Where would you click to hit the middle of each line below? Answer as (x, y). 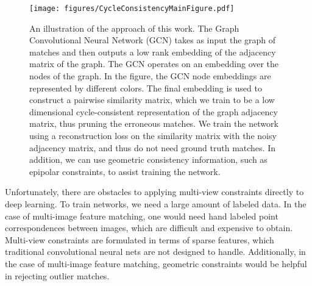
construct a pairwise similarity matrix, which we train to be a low (152, 100)
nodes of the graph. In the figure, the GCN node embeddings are (150, 76)
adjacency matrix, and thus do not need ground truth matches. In (152, 147)
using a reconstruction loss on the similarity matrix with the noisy (153, 135)
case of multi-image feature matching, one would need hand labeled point (142, 216)
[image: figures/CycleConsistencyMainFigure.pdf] (132, 9)
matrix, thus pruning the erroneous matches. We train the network (154, 123)
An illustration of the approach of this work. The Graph (134, 28)
